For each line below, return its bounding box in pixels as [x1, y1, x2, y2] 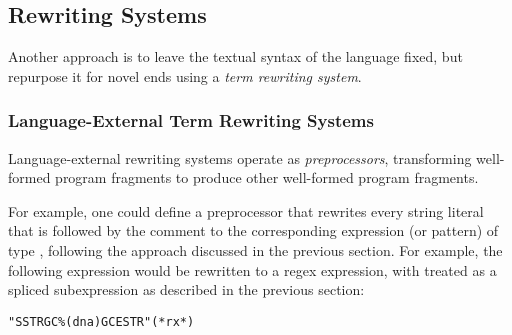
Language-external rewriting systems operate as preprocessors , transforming [8, 147, 472, 168]
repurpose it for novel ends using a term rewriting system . [8, 65, 362, 86]
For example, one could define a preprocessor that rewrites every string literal [8, 200, 484, 221]
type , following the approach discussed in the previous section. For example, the [8, 239, 503, 260]
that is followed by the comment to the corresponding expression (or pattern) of [8, 220, 499, 241]
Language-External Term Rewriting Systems [8, 108, 374, 133]
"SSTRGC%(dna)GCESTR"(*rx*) [8, 314, 195, 329]
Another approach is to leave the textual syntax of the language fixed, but [8, 46, 463, 67]
